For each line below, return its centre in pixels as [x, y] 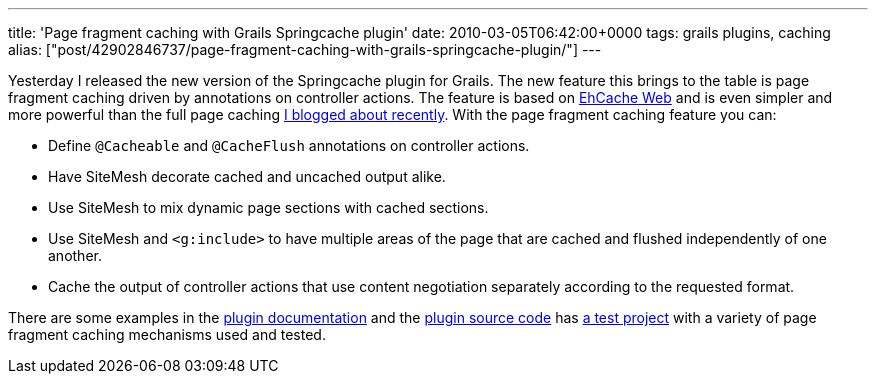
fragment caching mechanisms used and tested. [167, 334]
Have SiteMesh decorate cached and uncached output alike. [247, 176]
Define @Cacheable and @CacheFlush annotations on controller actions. [289, 145]
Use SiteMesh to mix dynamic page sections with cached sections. [268, 207]
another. [75, 255]
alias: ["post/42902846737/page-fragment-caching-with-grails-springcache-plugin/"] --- [305, 49]
